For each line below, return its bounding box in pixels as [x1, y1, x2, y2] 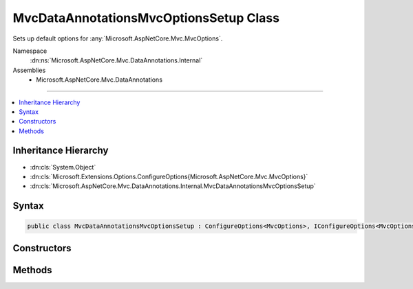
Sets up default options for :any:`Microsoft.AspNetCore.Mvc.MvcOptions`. [12, 34, 223, 43]
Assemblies [12, 66, 46, 74]
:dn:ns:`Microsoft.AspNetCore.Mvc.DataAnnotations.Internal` [30, 56, 203, 65]
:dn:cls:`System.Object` [30, 163, 96, 171]
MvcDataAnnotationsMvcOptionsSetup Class [12, 10, 280, 25]
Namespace [12, 47, 47, 55]
